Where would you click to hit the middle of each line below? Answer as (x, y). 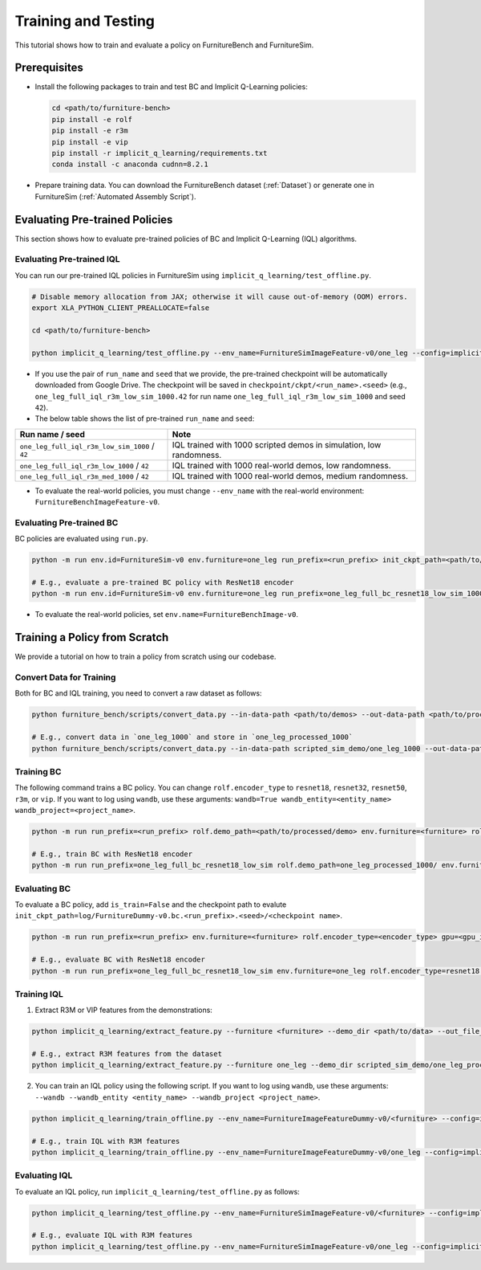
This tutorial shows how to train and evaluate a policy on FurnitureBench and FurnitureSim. (164, 45)
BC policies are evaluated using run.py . (81, 539)
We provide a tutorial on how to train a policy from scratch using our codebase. (146, 657)
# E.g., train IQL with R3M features (106, 1141)
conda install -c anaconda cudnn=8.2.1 (130, 164)
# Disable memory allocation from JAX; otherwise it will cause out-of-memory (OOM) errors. (220, 296)
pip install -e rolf (92, 119)
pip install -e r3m (90, 131)
